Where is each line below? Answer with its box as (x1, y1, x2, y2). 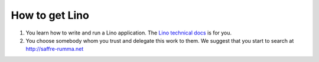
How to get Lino (11, 9, 90, 22)
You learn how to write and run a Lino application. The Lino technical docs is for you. (25, 29, 232, 36)
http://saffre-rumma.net (25, 46, 84, 53)
